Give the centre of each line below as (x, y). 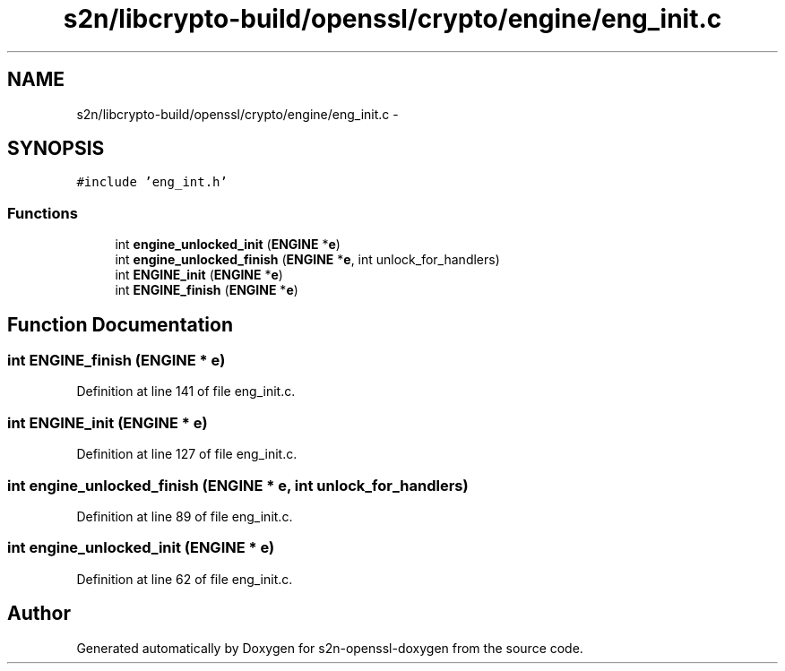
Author (39, 614)
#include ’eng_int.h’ (152, 182)
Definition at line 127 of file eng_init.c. (187, 454)
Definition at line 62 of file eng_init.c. (185, 579)
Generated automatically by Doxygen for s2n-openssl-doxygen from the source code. (330, 648)
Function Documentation (120, 324)
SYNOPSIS (56, 149)
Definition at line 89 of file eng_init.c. (185, 516)
